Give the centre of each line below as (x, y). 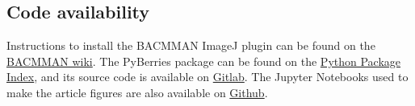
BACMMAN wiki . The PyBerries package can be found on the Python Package (204, 61)
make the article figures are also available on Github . (137, 92)
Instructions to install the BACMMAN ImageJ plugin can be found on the (191, 45)
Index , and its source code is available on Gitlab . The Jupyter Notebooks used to (207, 77)
